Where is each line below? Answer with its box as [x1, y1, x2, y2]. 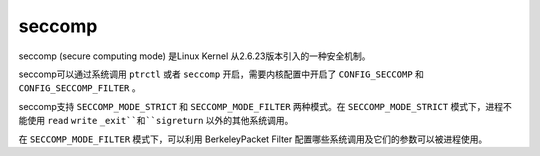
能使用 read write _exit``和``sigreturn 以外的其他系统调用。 [18, 115, 294, 127]
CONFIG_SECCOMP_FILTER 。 [18, 82, 141, 94]
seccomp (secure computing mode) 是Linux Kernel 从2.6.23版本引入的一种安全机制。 [18, 50, 371, 62]
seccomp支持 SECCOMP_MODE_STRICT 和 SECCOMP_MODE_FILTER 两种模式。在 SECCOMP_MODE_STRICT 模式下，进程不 [18, 100, 512, 112]
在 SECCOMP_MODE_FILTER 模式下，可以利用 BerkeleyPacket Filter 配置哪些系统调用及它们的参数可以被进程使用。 [18, 133, 488, 145]
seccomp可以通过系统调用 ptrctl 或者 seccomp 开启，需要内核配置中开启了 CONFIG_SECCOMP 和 [18, 68, 425, 80]
